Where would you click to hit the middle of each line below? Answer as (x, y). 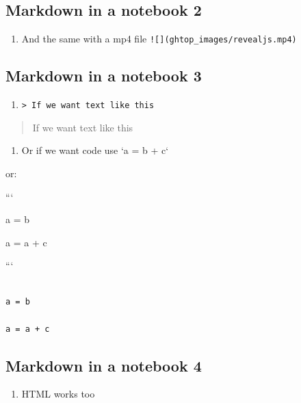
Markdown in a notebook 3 (104, 76)
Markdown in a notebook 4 (104, 365)
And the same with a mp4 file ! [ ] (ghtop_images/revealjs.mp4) (159, 39)
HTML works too (58, 394)
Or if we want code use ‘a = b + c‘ (95, 150)
